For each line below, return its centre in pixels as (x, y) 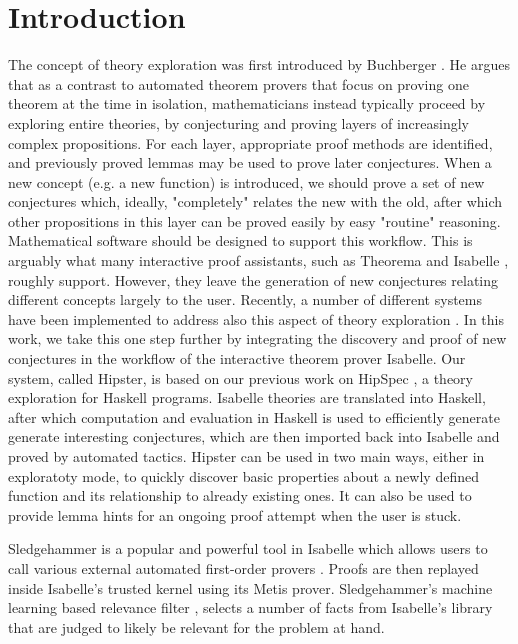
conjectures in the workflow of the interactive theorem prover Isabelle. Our (237, 358)
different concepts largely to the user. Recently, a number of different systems (245, 299)
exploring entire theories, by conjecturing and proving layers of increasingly (238, 122)
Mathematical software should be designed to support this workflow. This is (240, 240)
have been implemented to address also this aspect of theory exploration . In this (256, 318)
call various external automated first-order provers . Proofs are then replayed (243, 567)
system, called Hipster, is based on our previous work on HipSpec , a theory (240, 377)
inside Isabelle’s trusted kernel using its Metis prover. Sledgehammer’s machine (250, 587)
